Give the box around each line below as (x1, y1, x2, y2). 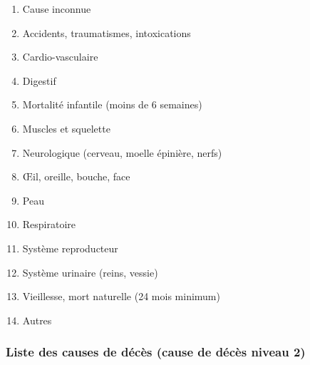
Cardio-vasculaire (22, 49, 98, 64)
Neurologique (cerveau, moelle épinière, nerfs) (22, 145, 222, 160)
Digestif (22, 73, 56, 88)
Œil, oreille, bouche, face (22, 169, 130, 184)
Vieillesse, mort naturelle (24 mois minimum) (22, 289, 220, 304)
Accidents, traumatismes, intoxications (22, 25, 191, 40)
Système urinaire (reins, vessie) (22, 264, 158, 279)
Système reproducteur (22, 240, 118, 255)
